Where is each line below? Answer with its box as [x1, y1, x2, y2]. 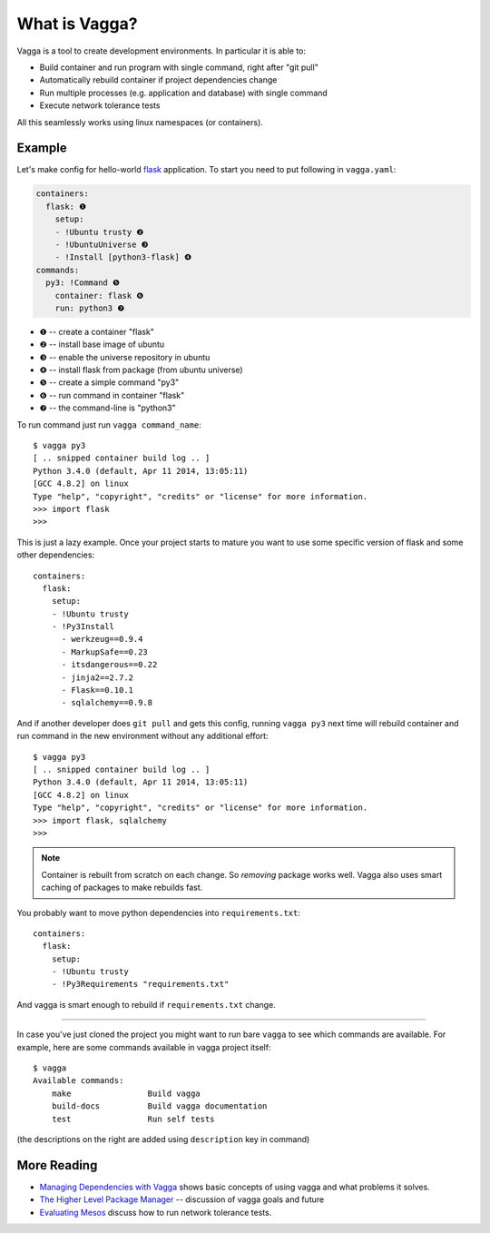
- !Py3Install [51, 622, 115, 632]
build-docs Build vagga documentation [51, 1101, 268, 1111]
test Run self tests [51, 1113, 215, 1124]
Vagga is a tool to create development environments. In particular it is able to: [16, 45, 307, 56]
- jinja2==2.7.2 [61, 672, 134, 683]
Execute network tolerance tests [39, 100, 161, 111]
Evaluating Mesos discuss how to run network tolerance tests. [39, 1207, 272, 1218]
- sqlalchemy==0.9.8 [61, 697, 153, 708]
